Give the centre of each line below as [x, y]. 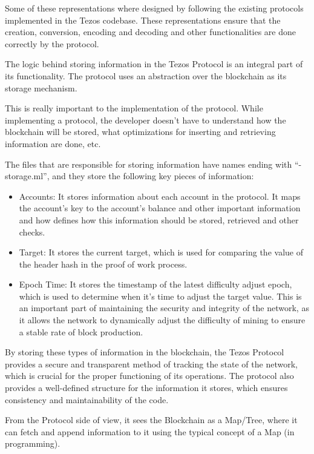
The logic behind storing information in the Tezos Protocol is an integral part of [154, 64]
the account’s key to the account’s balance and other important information [160, 208]
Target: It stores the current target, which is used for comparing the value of [161, 252]
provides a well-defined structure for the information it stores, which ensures [146, 388]
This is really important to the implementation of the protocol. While [134, 108]
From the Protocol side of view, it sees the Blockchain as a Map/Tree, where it [151, 420]
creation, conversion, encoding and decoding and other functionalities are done [151, 32]
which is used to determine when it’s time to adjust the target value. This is [160, 296]
